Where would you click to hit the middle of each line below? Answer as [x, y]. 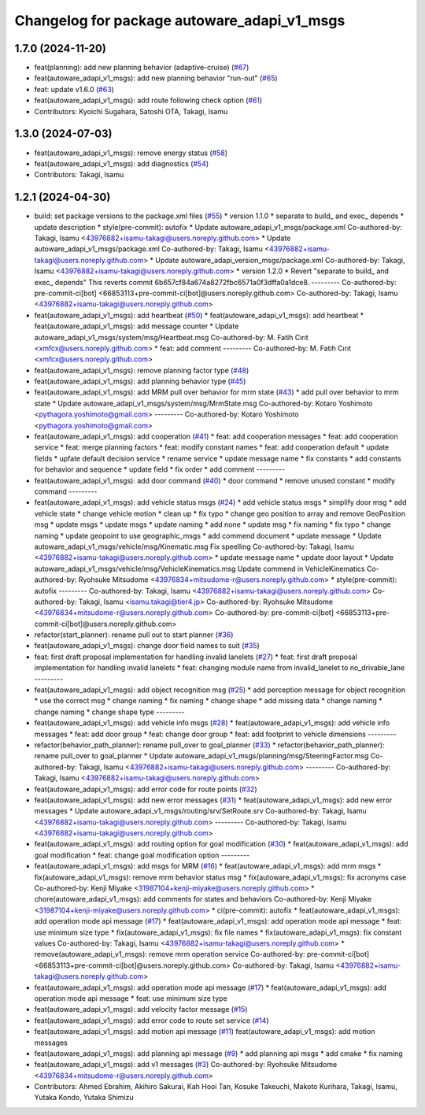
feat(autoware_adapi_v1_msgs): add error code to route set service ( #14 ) [152, 1021]
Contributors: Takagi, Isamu [79, 175]
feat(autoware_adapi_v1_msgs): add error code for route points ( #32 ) [146, 789]
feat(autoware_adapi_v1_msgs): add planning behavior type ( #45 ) [140, 381]
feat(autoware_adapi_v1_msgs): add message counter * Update [137, 326]
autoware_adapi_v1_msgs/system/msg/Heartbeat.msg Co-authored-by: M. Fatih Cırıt [171, 337]
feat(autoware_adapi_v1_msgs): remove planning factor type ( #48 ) [142, 370]
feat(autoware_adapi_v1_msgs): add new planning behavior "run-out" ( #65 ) [156, 78]
